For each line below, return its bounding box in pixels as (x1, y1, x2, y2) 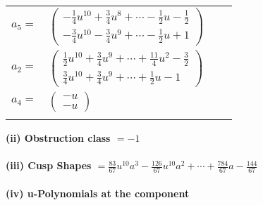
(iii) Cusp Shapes (6, 158, 92, 173)
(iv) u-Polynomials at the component (6, 185, 190, 200)
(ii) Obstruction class (6, 130, 111, 145)
